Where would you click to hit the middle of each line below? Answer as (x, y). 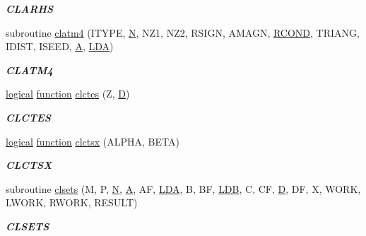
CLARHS (30, 8)
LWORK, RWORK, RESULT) (72, 202)
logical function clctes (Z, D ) (68, 94)
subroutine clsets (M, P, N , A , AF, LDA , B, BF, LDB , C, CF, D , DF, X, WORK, (183, 188)
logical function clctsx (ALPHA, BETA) (93, 141)
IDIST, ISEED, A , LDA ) (60, 46)
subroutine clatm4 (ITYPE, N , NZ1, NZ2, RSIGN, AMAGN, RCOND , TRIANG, (183, 32)
